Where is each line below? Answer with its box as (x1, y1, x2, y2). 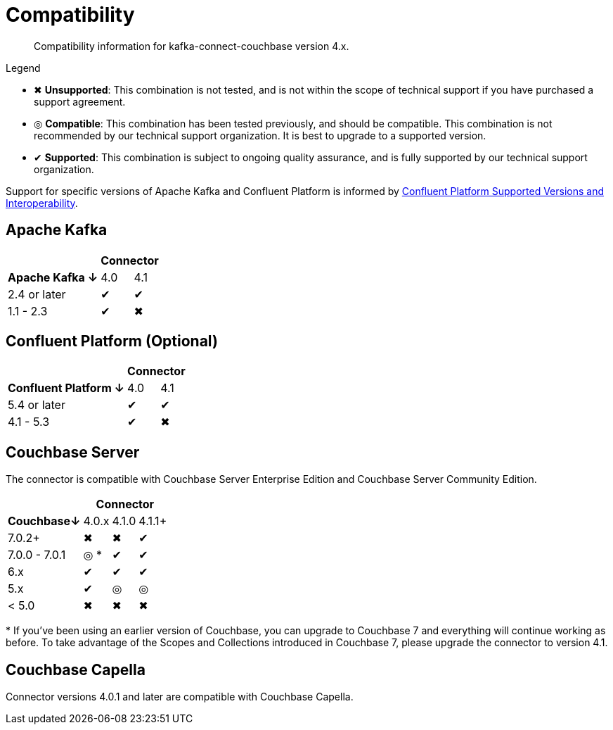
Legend (6, 61, 41, 74)
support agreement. (34, 95, 126, 108)
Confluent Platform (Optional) (6, 332, 218, 351)
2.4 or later (8, 287, 66, 301)
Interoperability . (6, 196, 78, 209)
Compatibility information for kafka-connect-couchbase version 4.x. (34, 39, 349, 52)
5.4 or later (8, 398, 65, 413)
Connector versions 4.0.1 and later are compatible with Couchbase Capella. (6, 691, 354, 703)
